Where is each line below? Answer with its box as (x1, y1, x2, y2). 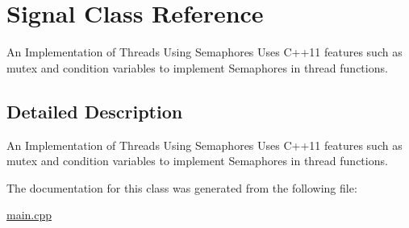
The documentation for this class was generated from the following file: (6, 179, 357, 196)
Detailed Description (6, 98, 183, 123)
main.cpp (6, 206, 52, 223)
